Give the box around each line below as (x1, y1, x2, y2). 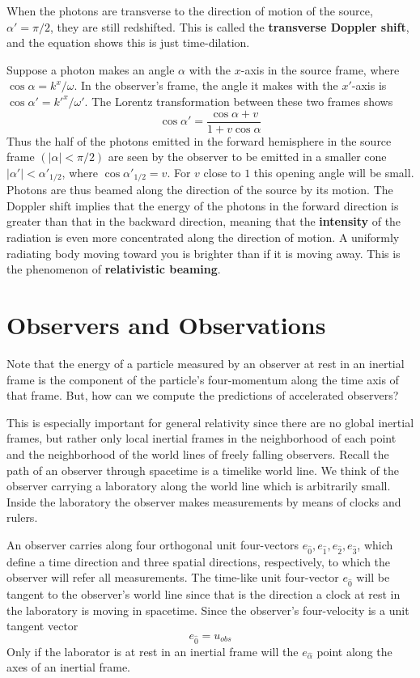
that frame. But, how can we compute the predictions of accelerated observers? (6, 387, 399, 404)
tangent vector (6, 617, 78, 634)
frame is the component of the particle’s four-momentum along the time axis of (6, 371, 399, 388)
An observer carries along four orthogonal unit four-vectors (6, 536, 299, 553)
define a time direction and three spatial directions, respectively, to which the (6, 553, 391, 570)
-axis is (351, 77, 387, 94)
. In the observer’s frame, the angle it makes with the (74, 77, 338, 94)
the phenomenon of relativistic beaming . (6, 261, 221, 278)
